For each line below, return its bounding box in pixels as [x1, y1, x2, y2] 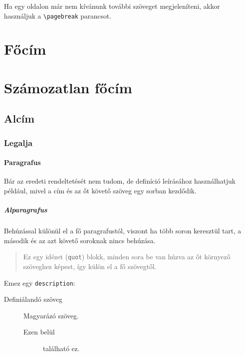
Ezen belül [23, 327, 55, 337]
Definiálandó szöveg [4, 294, 63, 304]
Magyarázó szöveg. [23, 310, 79, 320]
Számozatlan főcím [4, 77, 132, 97]
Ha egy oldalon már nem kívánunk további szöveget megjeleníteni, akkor [4, 1, 220, 11]
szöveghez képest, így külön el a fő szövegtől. [23, 261, 156, 271]
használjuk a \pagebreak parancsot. [4, 10, 112, 21]
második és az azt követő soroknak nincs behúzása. [4, 235, 156, 245]
